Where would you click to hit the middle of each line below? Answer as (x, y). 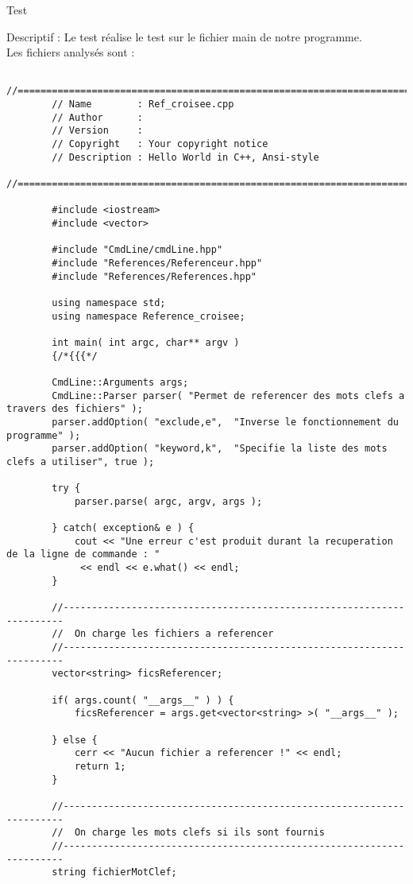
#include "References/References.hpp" (154, 276)
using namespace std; (109, 302)
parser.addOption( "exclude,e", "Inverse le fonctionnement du (225, 422)
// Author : (97, 117)
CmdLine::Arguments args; (120, 382)
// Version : (97, 131)
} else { (75, 740)
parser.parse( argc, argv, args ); (168, 501)
